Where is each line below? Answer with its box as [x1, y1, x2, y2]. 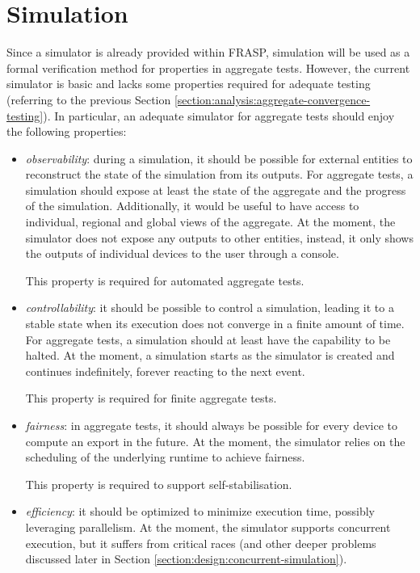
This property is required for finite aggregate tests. [25, 390, 277, 407]
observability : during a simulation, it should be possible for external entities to [25, 150, 413, 166]
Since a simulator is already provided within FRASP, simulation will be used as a [6, 44, 410, 61]
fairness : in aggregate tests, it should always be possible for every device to [25, 417, 397, 433]
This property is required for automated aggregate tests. [25, 272, 304, 289]
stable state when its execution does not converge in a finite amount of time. [25, 315, 405, 332]
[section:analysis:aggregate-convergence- [174, 91, 371, 107]
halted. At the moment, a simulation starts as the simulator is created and [25, 347, 395, 364]
